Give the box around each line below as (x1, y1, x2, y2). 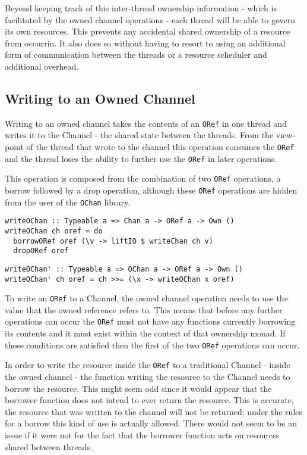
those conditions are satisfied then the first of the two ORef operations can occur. (5, 338, 300, 351)
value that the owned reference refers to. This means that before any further (5, 303, 283, 316)
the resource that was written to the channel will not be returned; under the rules (5, 405, 303, 417)
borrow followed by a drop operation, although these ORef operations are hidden (5, 183, 297, 196)
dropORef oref (13, 247, 69, 255)
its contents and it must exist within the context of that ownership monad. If (5, 327, 286, 339)
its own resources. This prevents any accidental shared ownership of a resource (5, 25, 290, 38)
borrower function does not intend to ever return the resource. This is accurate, (5, 394, 294, 406)
